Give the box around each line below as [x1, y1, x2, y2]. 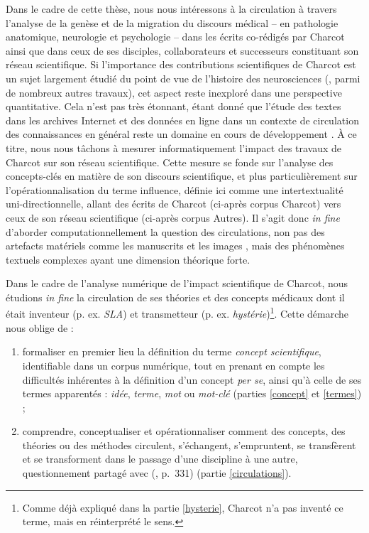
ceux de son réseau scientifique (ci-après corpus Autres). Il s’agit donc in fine [6, 210, 340, 225]
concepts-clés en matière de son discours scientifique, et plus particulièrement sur [6, 168, 358, 183]
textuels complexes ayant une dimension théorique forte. [6, 252, 250, 266]
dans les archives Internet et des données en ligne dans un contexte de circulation [6, 112, 359, 127]
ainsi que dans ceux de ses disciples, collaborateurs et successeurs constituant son [6, 43, 359, 58]
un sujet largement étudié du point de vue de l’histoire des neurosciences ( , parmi [6, 70, 360, 85]
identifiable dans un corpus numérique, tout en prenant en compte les [22, 357, 325, 372]
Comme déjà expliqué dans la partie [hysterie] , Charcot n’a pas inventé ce [22, 500, 343, 515]
